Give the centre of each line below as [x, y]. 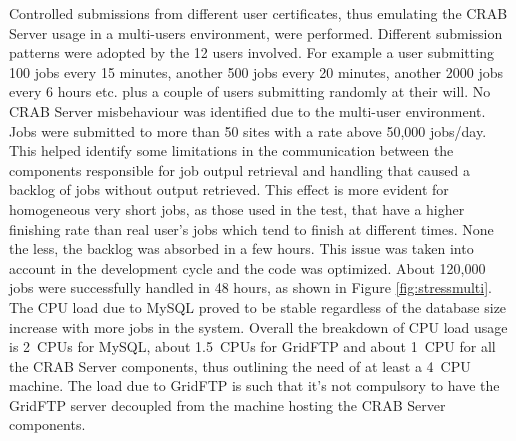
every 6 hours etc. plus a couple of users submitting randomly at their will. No [250, 91]
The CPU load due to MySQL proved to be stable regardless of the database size [258, 306]
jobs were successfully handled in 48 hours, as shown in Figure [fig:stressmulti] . [250, 287]
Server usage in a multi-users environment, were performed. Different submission [256, 32]
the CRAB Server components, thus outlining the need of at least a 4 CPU [240, 365]
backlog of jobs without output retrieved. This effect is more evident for [229, 189]
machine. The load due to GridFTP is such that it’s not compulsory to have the [254, 385]
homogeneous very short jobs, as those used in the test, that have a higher [237, 208]
